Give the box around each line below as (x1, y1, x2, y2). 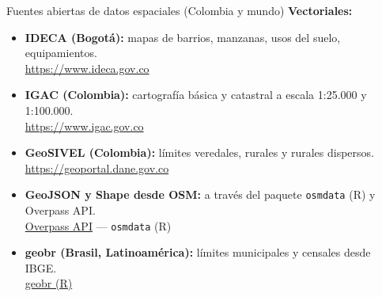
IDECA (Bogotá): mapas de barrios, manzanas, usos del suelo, (25, 29, 341, 45)
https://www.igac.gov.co (25, 117, 144, 134)
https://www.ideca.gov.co (25, 59, 149, 76)
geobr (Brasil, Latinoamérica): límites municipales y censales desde (25, 244, 371, 261)
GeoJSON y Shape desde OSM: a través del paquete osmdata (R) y (25, 186, 376, 203)
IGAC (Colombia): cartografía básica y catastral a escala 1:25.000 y (25, 86, 367, 103)
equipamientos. (25, 44, 97, 61)
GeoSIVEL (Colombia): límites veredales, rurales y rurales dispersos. (25, 144, 374, 161)
